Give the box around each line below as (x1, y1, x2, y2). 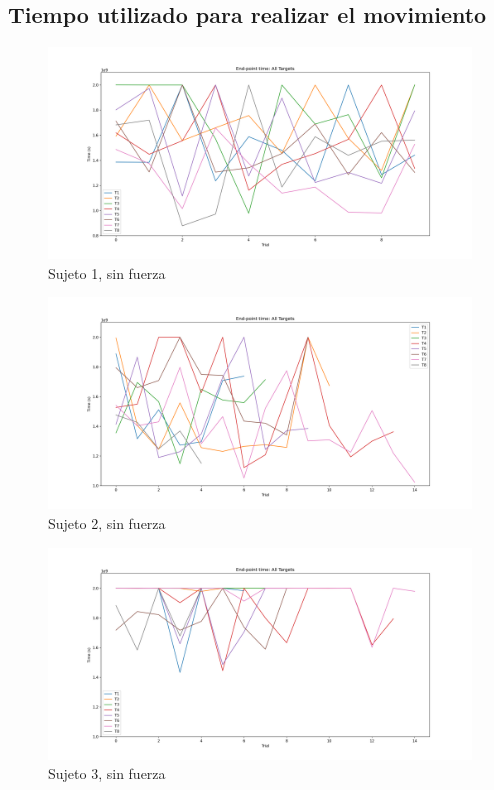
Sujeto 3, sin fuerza (48, 763, 166, 784)
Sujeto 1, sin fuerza (48, 262, 166, 283)
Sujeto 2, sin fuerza (48, 512, 166, 533)
